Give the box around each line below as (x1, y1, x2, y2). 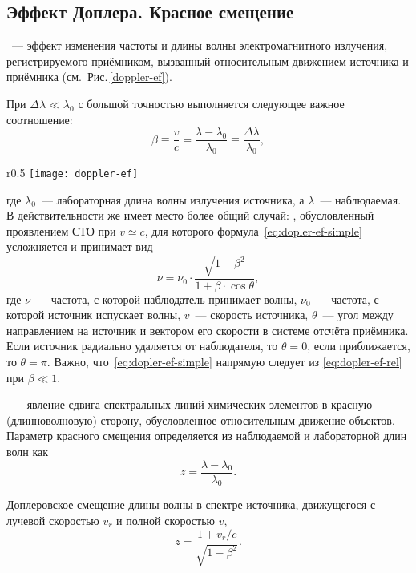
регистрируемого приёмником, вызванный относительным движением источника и (6, 52, 409, 69)
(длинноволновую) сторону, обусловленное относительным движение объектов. (6, 411, 395, 428)
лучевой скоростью (6, 512, 99, 529)
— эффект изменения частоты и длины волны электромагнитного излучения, (11, 37, 388, 54)
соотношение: (6, 111, 73, 127)
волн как (6, 442, 49, 459)
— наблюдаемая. (320, 191, 402, 208)
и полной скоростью (116, 512, 215, 529)
